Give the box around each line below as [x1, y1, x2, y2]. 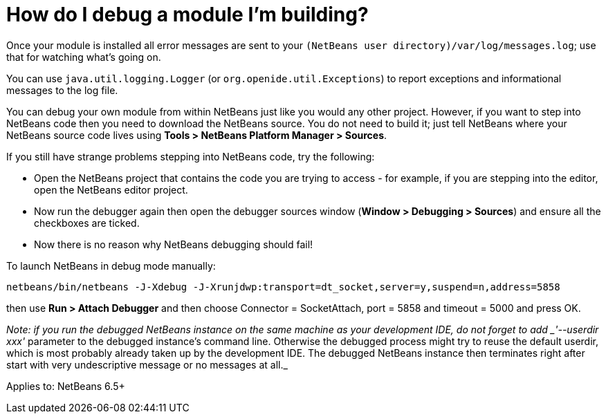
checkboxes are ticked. [34, 216, 140, 229]
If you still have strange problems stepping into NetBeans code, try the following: [6, 150, 375, 162]
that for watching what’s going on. [6, 50, 161, 63]
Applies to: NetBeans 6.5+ [6, 380, 125, 392]
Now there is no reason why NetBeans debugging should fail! [34, 238, 313, 250]
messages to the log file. [6, 84, 118, 96]
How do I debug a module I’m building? [6, 3, 369, 26]
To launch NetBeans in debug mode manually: [6, 259, 216, 272]
